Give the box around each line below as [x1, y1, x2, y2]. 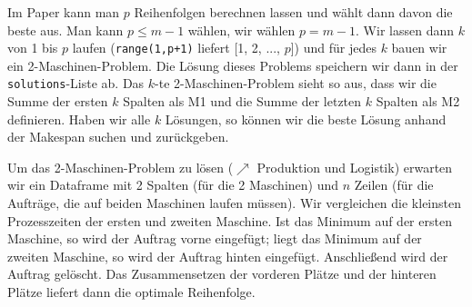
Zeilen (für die [354, 175, 434, 194]
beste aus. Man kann [7, 20, 124, 39]
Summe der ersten [7, 92, 108, 111]
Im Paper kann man [7, 3, 120, 21]
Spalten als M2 [376, 92, 460, 111]
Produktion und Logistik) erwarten [256, 157, 453, 176]
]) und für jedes [290, 38, 377, 57]
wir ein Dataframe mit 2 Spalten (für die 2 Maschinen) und [7, 175, 339, 194]
